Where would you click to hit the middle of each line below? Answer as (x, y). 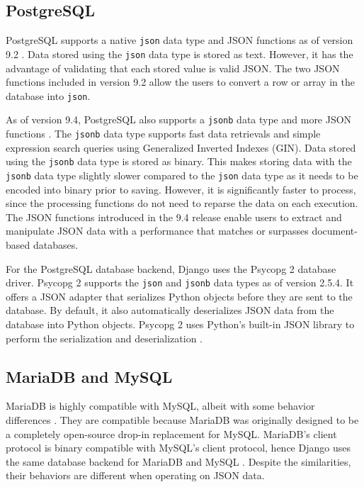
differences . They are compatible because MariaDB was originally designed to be (182, 419)
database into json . (48, 95)
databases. (56, 244)
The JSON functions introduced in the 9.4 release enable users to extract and (174, 217)
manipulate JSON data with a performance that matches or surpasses (157, 231)
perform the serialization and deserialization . (104, 338)
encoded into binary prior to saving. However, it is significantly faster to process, (181, 189)
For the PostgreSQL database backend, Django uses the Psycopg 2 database (171, 268)
